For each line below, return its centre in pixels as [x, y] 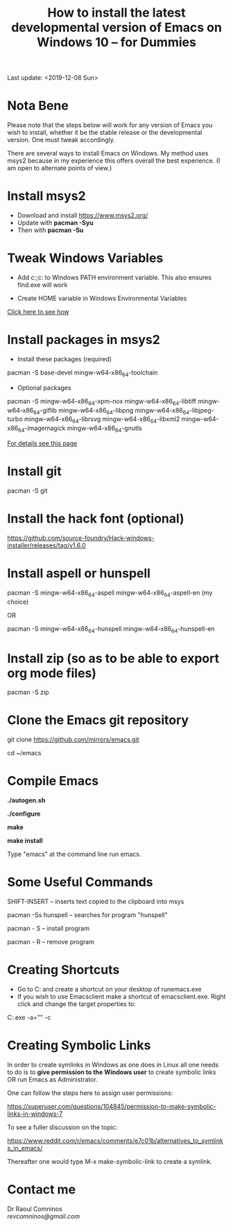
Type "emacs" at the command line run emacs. [74, 854]
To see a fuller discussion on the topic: [62, 1127]
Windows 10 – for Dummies [116, 42]
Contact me [42, 1190]
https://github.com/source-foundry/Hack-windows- [81, 538]
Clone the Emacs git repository [98, 720]
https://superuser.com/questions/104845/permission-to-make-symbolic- [112, 1106]
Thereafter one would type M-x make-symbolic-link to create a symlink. [110, 1161]
